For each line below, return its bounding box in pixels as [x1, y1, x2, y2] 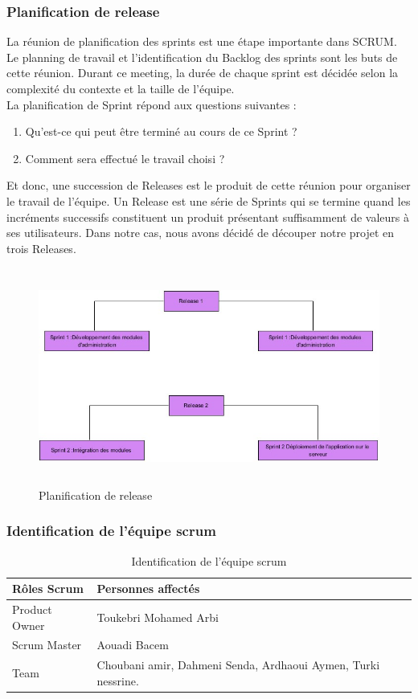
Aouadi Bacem [96, 636, 169, 653]
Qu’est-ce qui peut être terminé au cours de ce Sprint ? [25, 123, 297, 140]
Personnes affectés [96, 580, 200, 597]
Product [12, 600, 52, 617]
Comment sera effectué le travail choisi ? [25, 149, 225, 166]
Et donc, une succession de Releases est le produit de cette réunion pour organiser [6, 177, 411, 194]
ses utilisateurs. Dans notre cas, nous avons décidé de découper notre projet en [6, 224, 395, 241]
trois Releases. [6, 239, 76, 256]
